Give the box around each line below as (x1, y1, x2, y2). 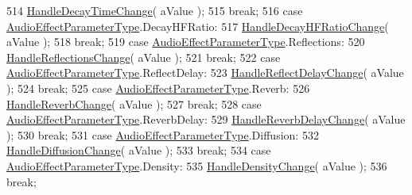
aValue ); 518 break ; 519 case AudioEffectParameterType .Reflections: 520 (6, 33, 365, 50)
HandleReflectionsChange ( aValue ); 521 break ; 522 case (6, 48, 281, 65)
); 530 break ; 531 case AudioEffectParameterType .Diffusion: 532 (6, 126, 319, 143)
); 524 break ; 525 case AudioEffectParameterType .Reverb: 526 (6, 79, 310, 96)
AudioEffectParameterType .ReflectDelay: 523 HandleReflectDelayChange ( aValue (6, 64, 404, 81)
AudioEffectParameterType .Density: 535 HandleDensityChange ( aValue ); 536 (6, 157, 387, 174)
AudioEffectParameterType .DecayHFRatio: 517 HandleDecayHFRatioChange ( (6, 17, 389, 34)
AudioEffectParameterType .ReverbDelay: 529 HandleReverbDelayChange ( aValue (6, 111, 406, 128)
